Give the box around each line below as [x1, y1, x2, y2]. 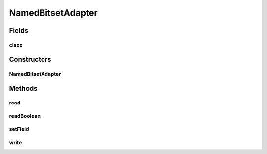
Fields [9, 26, 29, 35]
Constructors [9, 55, 51, 64]
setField [9, 126, 29, 133]
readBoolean [9, 112, 41, 119]
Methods [9, 84, 38, 93]
